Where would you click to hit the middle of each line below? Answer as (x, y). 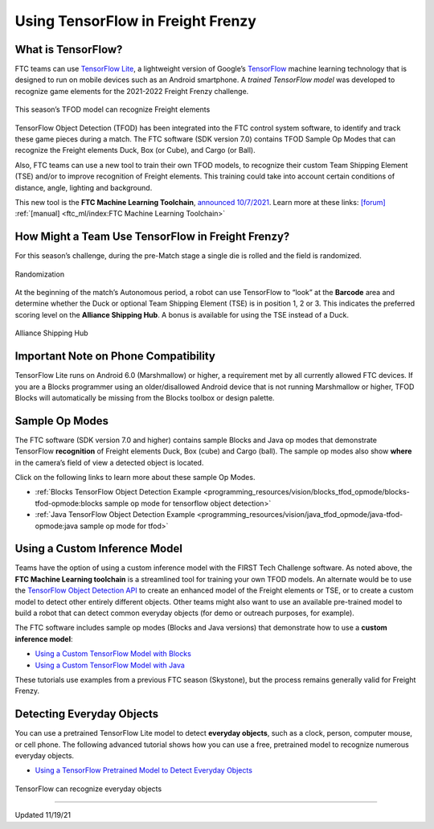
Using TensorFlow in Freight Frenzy (136, 21)
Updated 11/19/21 (43, 815)
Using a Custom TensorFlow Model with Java (110, 665)
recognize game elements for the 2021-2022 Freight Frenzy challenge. (132, 91)
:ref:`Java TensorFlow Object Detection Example (115, 515)
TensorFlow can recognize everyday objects (88, 789)
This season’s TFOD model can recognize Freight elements (113, 109)
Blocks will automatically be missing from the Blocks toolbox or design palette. (145, 397)
